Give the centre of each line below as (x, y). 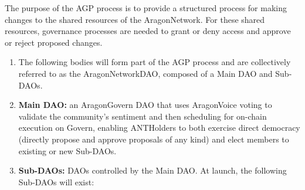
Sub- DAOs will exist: (56, 181)
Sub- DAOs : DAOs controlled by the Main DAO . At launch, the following (152, 170)
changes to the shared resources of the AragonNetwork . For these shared (135, 19)
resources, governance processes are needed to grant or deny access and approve (148, 31)
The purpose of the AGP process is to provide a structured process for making (146, 8)
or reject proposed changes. (54, 42)
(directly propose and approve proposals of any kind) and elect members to (154, 139)
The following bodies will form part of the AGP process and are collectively (155, 62)
